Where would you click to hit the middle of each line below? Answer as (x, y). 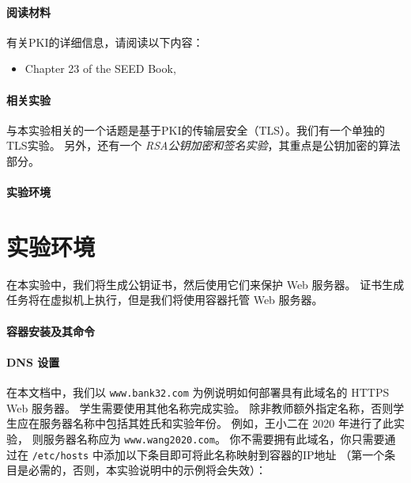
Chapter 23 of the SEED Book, (100, 68)
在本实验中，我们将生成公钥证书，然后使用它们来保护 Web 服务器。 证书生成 (205, 284)
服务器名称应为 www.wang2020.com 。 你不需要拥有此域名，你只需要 (214, 438)
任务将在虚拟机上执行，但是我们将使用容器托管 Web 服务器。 (165, 300)
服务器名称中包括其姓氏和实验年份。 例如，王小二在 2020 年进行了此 (216, 423)
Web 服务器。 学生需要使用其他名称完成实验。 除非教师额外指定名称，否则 (200, 407)
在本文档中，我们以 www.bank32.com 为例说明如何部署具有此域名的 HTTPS (198, 392)
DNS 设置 (33, 361)
